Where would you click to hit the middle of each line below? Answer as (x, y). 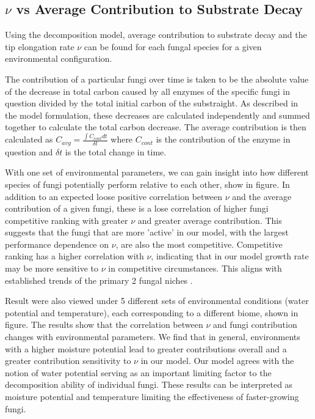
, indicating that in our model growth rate (230, 256)
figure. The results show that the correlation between (104, 324)
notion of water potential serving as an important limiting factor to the (138, 372)
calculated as (29, 139)
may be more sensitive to (52, 268)
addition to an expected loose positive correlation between (114, 196)
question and (29, 151)
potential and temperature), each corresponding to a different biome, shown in (152, 312)
